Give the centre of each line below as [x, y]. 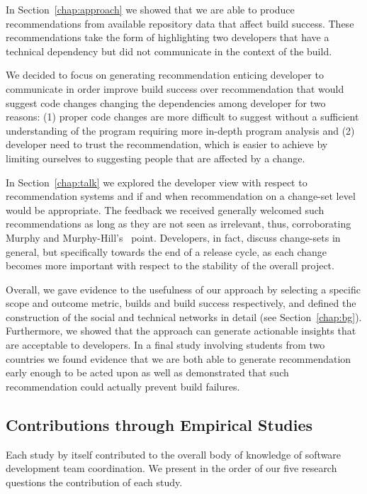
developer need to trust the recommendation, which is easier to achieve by [167, 144]
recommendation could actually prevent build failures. [123, 386]
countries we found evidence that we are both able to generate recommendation [179, 358]
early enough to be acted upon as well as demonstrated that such [147, 372]
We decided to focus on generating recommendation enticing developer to [165, 75]
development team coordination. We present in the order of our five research [171, 468]
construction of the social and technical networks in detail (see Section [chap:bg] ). [184, 316]
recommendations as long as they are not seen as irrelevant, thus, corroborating [179, 224]
